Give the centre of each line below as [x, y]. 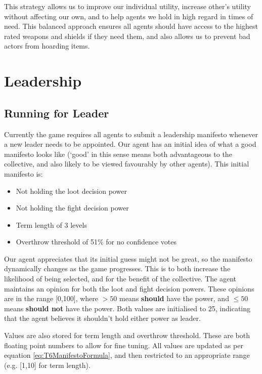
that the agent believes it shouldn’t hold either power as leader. [102, 318]
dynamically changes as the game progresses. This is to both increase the [117, 268]
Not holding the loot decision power [71, 191]
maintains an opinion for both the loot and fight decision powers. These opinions [129, 288]
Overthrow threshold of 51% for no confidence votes [96, 242]
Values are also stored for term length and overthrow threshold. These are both [127, 335]
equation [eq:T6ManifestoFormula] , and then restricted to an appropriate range [127, 355]
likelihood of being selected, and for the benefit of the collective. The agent [120, 279]
